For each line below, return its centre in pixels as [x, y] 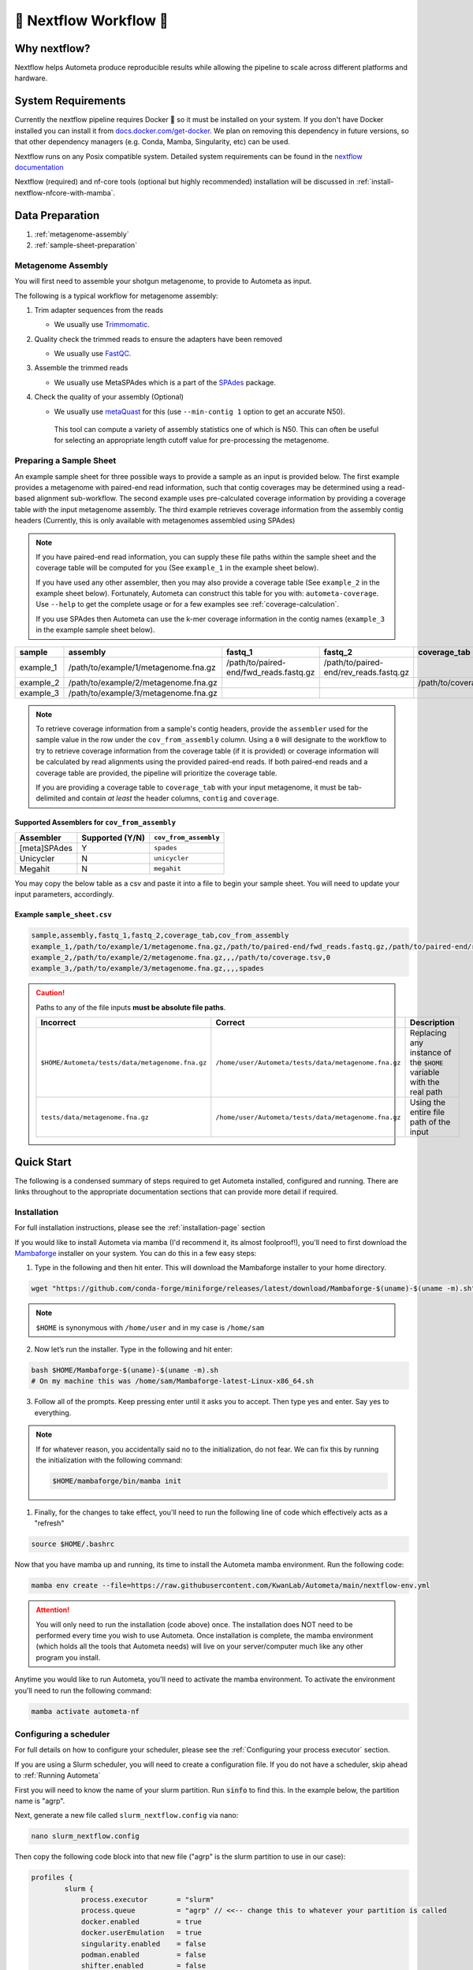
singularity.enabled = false [143, 1944]
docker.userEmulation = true [142, 1933]
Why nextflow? [52, 48]
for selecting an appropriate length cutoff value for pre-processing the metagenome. [192, 440]
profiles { [52, 1878]
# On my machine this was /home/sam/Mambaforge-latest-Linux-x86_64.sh [173, 1381]
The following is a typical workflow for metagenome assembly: [116, 295]
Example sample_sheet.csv [63, 915]
